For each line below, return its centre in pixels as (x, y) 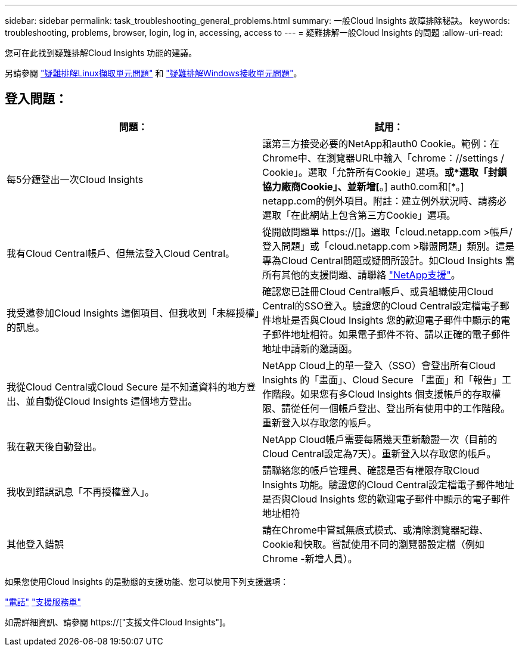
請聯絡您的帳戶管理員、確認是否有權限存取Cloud (371, 470)
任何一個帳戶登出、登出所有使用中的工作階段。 (406, 408)
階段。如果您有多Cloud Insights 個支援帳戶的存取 (382, 394)
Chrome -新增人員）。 (310, 558)
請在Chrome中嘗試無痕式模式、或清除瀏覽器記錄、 (375, 530)
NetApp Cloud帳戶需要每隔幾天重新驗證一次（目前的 (380, 439)
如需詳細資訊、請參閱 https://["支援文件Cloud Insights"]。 (118, 622)
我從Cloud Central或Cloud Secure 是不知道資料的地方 (127, 387)
